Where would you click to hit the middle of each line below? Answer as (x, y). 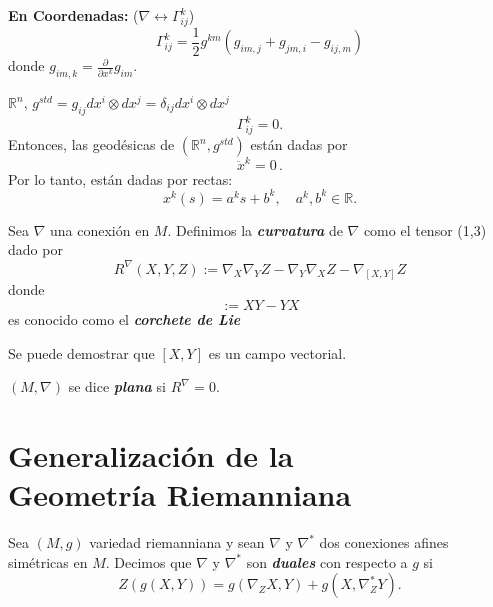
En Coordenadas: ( (73, 15)
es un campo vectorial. (277, 352)
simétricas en (48, 561)
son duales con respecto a (327, 561)
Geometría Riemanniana (180, 494)
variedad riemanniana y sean (177, 542)
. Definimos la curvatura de (255, 229)
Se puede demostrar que (81, 352)
